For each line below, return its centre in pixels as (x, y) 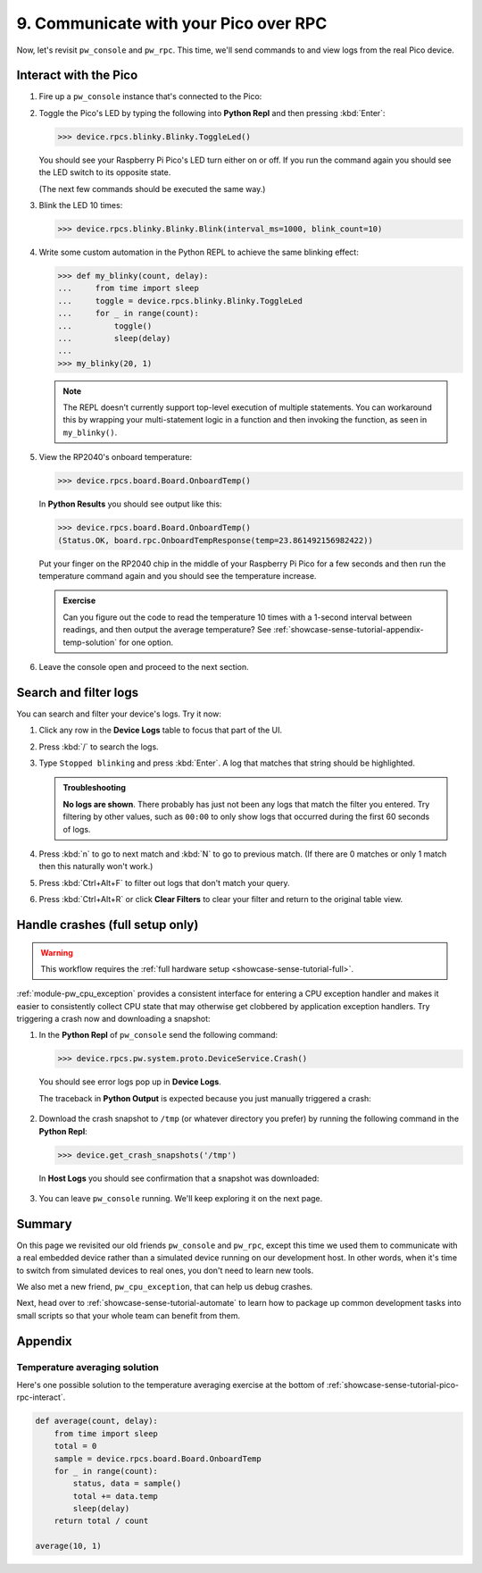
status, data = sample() (127, 1484)
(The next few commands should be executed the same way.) (152, 188)
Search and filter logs (77, 692)
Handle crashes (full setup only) (108, 925)
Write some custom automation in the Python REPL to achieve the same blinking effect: (199, 252)
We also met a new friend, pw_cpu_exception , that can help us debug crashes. (165, 1287)
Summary (44, 1224)
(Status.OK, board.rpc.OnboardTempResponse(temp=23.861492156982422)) (216, 540)
